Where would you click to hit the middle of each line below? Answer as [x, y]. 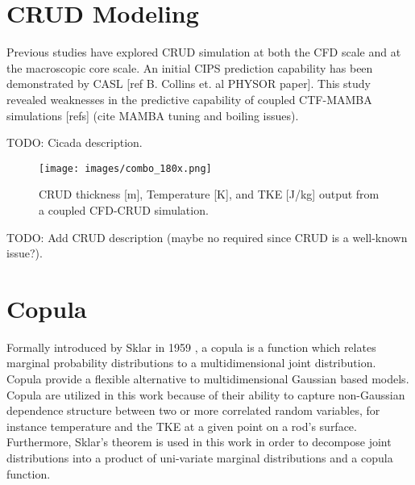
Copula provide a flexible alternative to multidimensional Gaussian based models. [208, 379]
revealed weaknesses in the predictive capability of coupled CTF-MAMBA [189, 99]
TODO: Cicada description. [75, 142]
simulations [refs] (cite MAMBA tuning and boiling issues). [153, 115]
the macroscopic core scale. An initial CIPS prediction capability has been [190, 67]
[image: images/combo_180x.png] [125, 168]
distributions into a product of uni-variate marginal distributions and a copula [200, 458]
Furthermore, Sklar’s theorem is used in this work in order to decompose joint [199, 442]
